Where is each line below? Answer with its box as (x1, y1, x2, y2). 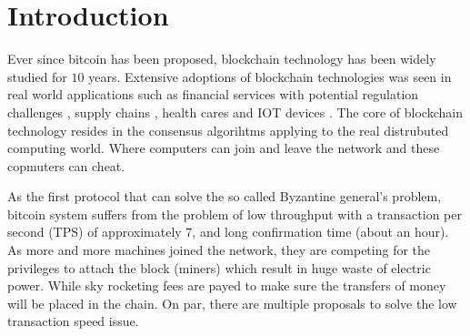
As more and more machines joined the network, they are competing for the (7, 240, 431, 260)
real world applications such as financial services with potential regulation (7, 85, 419, 104)
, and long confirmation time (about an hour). (192, 222, 449, 241)
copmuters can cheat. (7, 156, 125, 175)
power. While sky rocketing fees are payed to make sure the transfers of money (7, 276, 446, 295)
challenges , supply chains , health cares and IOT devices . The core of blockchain (7, 102, 463, 121)
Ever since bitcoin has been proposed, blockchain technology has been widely (7, 49, 436, 68)
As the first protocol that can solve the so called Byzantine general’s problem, (7, 187, 442, 206)
